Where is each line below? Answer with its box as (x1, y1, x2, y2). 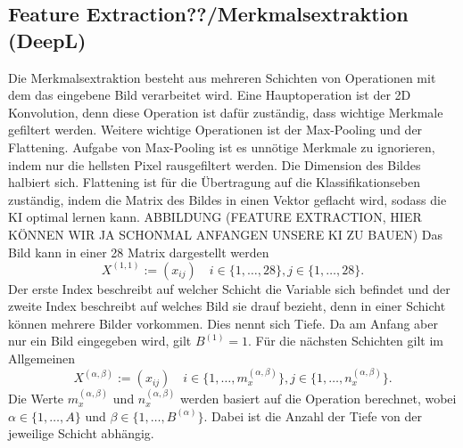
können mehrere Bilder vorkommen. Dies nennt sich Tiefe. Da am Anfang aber (8, 314, 438, 332)
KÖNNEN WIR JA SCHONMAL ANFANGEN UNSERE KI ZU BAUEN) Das (8, 224, 443, 243)
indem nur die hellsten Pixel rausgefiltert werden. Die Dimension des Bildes (8, 155, 421, 174)
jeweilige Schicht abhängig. (8, 424, 154, 443)
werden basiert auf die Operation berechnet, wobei (180, 389, 457, 408)
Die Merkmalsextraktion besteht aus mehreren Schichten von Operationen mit (8, 68, 436, 86)
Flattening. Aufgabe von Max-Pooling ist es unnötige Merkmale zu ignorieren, (8, 137, 435, 156)
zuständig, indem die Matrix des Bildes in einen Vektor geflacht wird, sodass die (8, 190, 447, 208)
